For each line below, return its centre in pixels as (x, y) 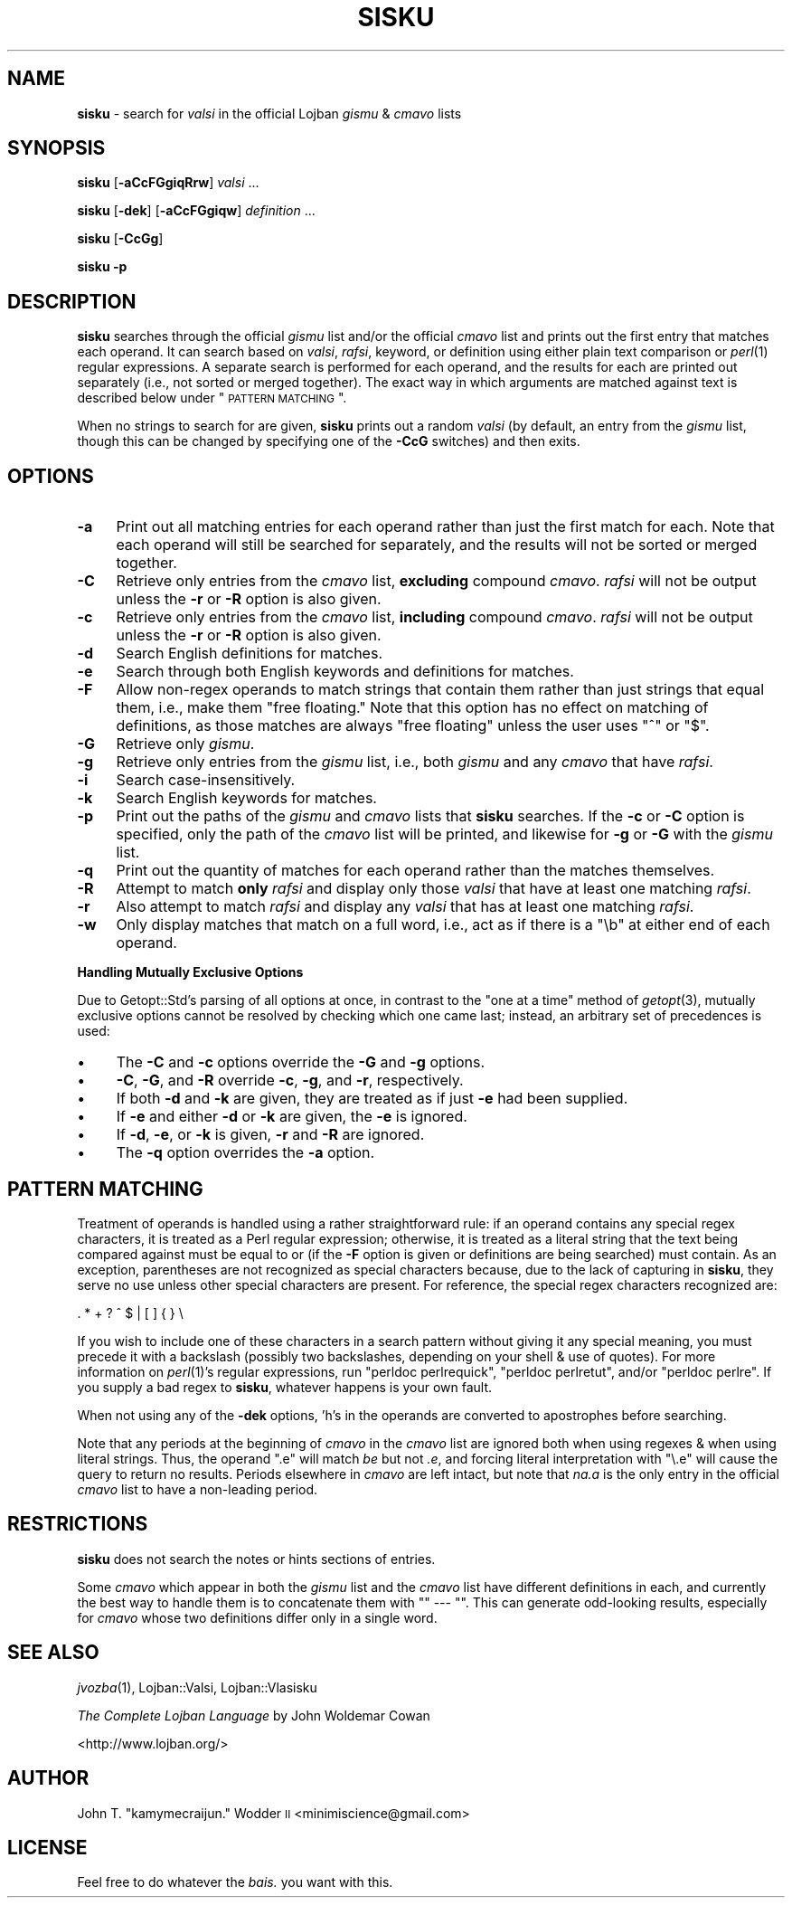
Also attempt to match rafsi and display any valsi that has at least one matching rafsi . (405, 907)
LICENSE (47, 1847)
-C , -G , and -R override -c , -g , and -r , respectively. (290, 1080)
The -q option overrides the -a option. (245, 1153)
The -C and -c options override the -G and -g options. (300, 1062)
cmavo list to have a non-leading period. (198, 1489)
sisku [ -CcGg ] (120, 239)
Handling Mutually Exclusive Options (190, 972)
